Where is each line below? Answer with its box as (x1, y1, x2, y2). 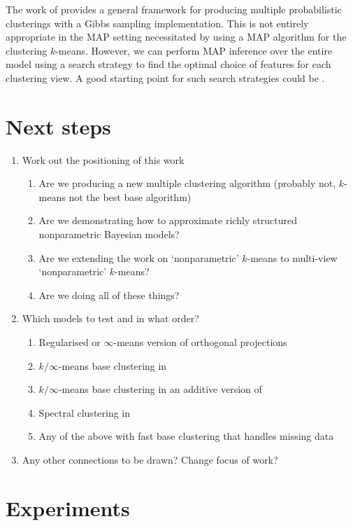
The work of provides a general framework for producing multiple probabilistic (6, 2, 342, 16)
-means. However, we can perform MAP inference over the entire (55, 43, 333, 57)
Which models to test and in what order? (22, 311, 199, 326)
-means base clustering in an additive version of (58, 382, 262, 396)
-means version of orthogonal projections (113, 335, 287, 349)
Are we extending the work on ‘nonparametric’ (38, 250, 239, 265)
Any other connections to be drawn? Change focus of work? (22, 452, 278, 466)
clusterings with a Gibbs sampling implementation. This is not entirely (6, 15, 309, 30)
